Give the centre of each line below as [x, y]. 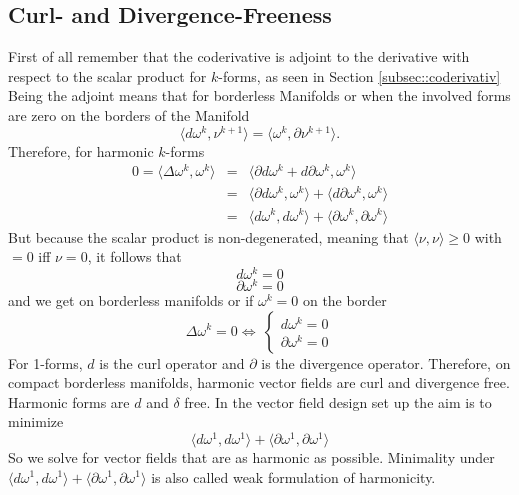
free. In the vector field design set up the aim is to [338, 401]
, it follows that [134, 256]
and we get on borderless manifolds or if [131, 299]
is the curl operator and [172, 362]
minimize [36, 421]
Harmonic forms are [69, 401]
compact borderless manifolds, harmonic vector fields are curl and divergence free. [259, 382]
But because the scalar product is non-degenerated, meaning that [208, 236]
